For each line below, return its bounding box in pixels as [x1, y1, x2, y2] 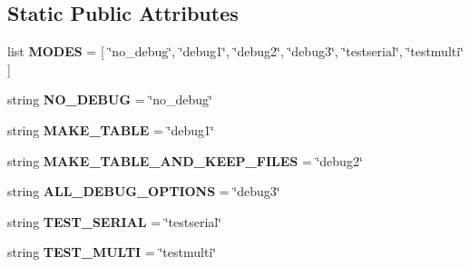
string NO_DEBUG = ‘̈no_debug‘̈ [7, 90, 212, 109]
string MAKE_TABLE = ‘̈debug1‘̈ [7, 120, 214, 139]
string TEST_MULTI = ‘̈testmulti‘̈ [7, 242, 217, 262]
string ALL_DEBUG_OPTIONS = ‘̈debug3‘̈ [7, 182, 280, 201]
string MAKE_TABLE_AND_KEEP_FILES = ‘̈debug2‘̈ [7, 151, 363, 170]
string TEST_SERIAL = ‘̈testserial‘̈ [7, 212, 222, 231]
